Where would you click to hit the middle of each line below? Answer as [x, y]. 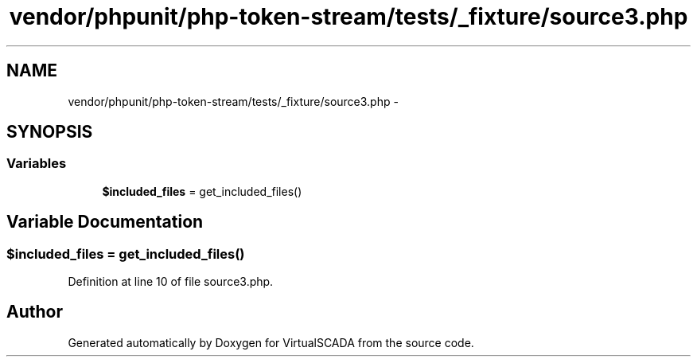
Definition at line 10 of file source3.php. [171, 282]
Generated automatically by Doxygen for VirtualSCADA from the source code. [271, 342]
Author [35, 312]
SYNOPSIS [50, 132]
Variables [37, 164]
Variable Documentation [105, 222]
